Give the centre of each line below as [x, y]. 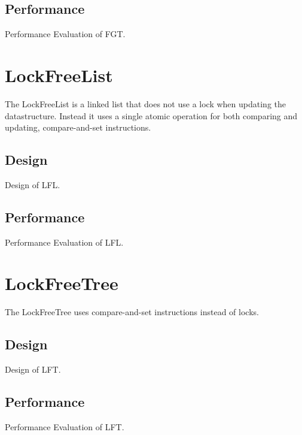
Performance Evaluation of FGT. [65, 34]
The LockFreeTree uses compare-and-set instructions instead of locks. [132, 312]
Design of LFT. [33, 369]
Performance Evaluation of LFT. [65, 427]
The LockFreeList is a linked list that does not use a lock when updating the [145, 103]
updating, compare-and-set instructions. [78, 127]
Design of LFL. [33, 184]
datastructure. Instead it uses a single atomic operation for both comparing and [151, 115]
